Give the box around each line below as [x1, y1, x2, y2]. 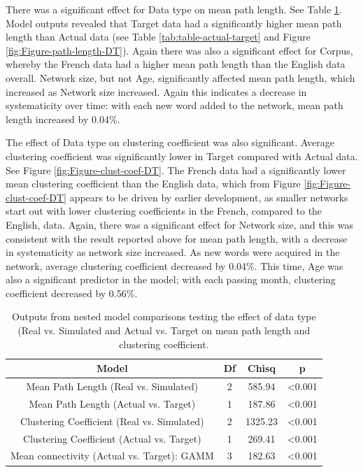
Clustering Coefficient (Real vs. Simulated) [20, 413, 204, 428]
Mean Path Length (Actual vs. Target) [29, 396, 196, 410]
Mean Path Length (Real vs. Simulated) [26, 379, 199, 394]
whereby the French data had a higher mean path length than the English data [6, 57, 346, 71]
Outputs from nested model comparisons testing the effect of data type [11, 309, 316, 324]
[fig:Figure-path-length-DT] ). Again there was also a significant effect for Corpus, [6, 43, 353, 57]
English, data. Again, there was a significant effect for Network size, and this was [6, 217, 353, 231]
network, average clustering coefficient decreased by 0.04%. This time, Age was [6, 258, 343, 273]
